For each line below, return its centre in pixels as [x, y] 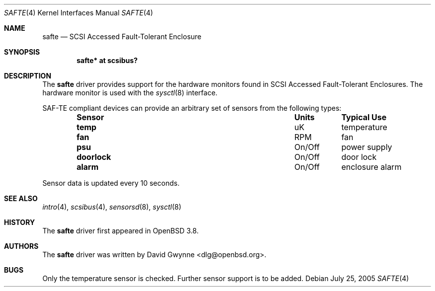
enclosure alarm [371, 167]
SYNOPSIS [22, 52]
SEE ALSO [21, 198]
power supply [367, 147]
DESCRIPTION [28, 76]
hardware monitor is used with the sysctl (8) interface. [130, 93]
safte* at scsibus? [107, 60]
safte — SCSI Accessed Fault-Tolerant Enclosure [122, 36]
